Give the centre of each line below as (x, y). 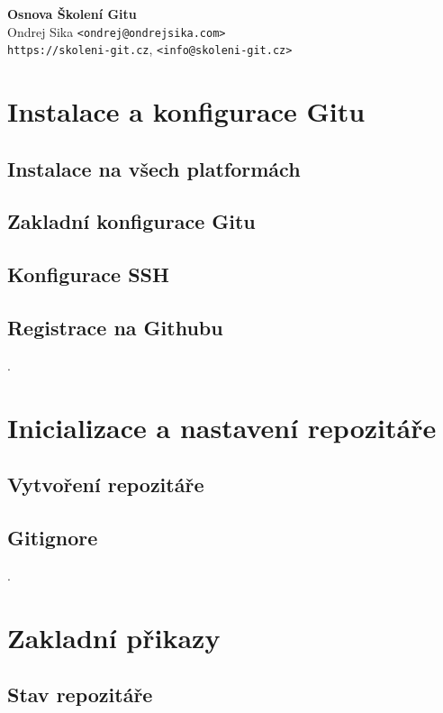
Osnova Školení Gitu (72, 14)
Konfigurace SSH (88, 274)
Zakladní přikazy (114, 637)
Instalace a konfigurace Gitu (186, 111)
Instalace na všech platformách (154, 168)
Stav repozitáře (80, 695)
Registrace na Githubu (115, 328)
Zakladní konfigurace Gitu (131, 221)
